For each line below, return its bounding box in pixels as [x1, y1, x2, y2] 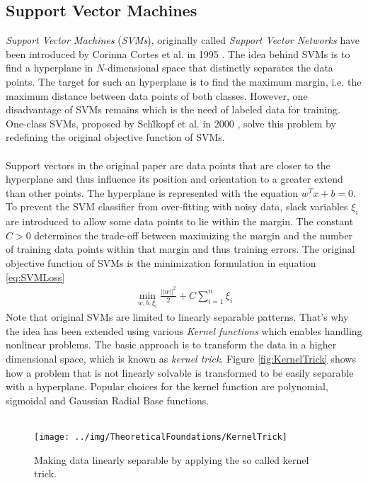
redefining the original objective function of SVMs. [6, 130, 225, 144]
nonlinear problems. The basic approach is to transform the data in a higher [6, 337, 337, 352]
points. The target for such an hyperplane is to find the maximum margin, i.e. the [6, 74, 362, 89]
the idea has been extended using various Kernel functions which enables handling [6, 323, 362, 338]
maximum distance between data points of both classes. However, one [6, 88, 308, 103]
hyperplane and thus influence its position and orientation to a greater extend [6, 171, 343, 186]
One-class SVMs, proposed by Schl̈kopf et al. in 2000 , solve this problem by [6, 115, 336, 130]
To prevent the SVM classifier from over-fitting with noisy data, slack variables [6, 199, 348, 214]
